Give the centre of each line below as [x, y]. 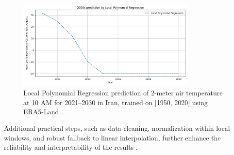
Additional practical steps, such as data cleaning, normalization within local [117, 128]
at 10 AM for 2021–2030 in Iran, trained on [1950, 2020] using [116, 102]
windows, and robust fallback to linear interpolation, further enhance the [112, 137]
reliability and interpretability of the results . [71, 147]
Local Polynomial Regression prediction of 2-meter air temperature [123, 93]
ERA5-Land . [43, 112]
